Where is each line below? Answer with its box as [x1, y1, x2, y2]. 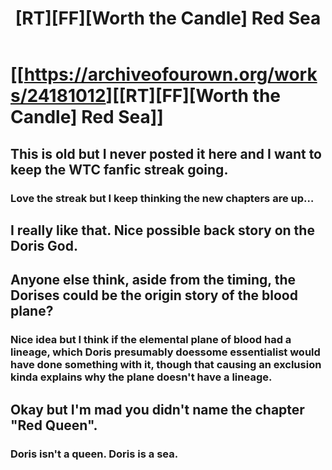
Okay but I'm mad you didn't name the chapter [10, 401, 305, 418]
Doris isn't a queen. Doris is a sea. [10, 447, 179, 461]
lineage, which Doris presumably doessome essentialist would [10, 345, 321, 359]
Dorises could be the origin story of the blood [10, 287, 298, 304]
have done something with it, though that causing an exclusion [10, 358, 322, 372]
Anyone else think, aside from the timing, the [10, 272, 296, 289]
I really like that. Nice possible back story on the [10, 222, 315, 239]
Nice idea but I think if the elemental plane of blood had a [10, 333, 292, 347]
